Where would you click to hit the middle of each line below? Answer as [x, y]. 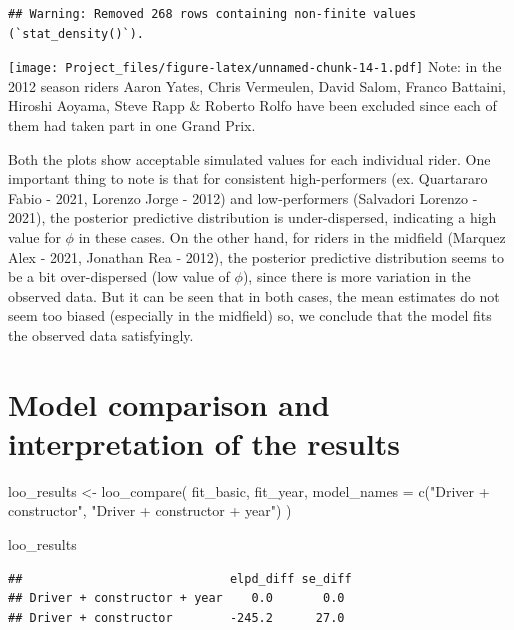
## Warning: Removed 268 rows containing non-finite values [212, 14]
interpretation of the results [204, 442]
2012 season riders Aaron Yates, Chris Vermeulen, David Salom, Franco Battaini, [257, 85]
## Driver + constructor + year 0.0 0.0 [176, 598]
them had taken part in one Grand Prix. [132, 125]
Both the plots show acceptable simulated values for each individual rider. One [249, 158]
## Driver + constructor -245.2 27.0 [176, 617]
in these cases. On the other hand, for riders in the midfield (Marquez [292, 237]
